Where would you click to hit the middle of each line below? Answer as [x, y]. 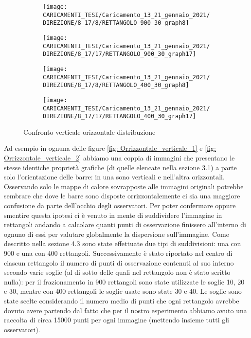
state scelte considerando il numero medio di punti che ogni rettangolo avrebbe [122, 300]
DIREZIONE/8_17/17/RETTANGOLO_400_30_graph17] [119, 116]
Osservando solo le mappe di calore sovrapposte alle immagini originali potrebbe [124, 186]
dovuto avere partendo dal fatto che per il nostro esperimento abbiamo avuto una [125, 310]
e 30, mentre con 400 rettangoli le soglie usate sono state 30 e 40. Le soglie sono [123, 291]
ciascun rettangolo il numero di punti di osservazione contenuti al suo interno [119, 262]
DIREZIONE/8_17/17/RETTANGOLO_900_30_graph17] [119, 54]
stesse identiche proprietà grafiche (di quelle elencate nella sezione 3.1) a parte [120, 167]
